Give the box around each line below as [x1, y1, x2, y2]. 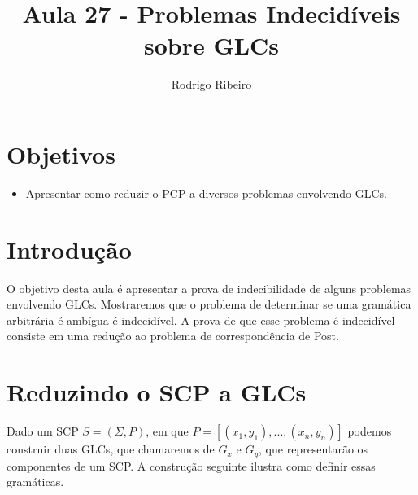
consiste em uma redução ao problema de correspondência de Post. [7, 327, 339, 344]
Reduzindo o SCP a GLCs [7, 375, 307, 409]
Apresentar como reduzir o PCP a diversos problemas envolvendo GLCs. [25, 184, 388, 201]
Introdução [7, 232, 132, 265]
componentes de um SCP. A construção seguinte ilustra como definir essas [7, 457, 376, 474]
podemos [347, 423, 392, 440]
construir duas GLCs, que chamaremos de [7, 440, 215, 458]
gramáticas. [7, 473, 64, 490]
